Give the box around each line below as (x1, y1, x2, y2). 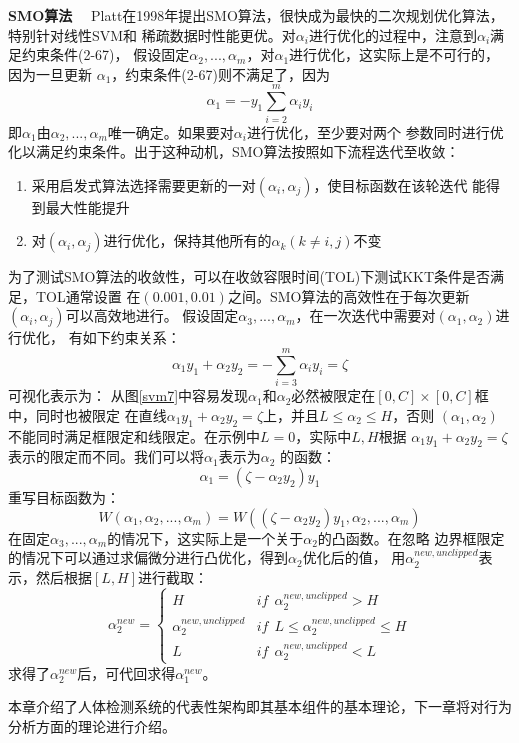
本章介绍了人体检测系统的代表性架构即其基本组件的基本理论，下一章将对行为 (8, 696, 512, 717)
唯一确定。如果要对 (107, 121, 234, 142)
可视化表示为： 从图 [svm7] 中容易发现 (8, 385, 249, 406)
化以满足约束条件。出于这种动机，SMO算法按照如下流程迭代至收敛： (8, 141, 460, 162)
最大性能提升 (45, 196, 130, 217)
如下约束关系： (82, 327, 181, 348)
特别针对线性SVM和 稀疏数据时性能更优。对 (8, 24, 296, 45)
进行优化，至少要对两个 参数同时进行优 (247, 121, 504, 142)
